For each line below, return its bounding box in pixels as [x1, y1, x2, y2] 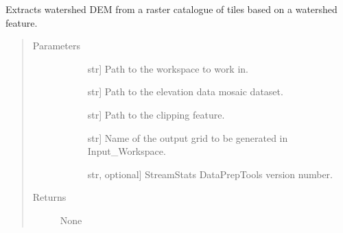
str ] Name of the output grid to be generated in [87, 130, 288, 145]
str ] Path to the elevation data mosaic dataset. [87, 84, 283, 99]
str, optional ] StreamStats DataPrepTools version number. [87, 167, 333, 181]
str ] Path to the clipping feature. [87, 107, 225, 121]
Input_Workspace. [87, 144, 166, 158]
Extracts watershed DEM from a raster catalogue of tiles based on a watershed [5, 2, 338, 16]
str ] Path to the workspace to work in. [87, 61, 248, 75]
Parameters [32, 38, 80, 53]
